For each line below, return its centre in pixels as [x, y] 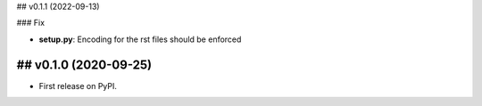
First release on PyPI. [78, 86]
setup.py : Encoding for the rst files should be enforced [140, 39]
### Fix [30, 23]
